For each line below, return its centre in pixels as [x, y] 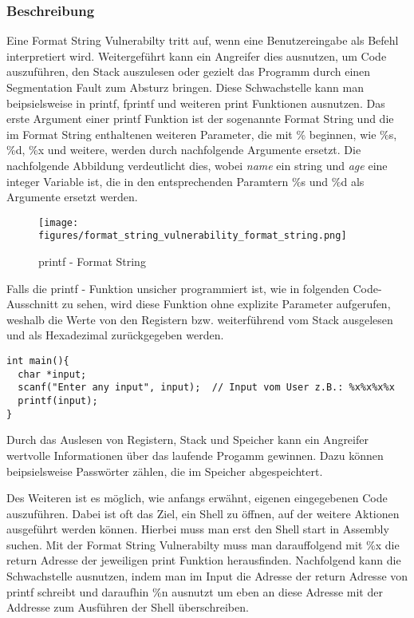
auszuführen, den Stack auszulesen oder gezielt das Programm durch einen [189, 71]
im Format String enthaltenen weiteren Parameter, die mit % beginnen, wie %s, [202, 134]
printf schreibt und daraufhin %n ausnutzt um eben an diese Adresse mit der [195, 591]
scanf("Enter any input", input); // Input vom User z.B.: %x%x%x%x [206, 388]
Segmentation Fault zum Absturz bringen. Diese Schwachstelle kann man [185, 87]
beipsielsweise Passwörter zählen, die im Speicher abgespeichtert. [165, 471]
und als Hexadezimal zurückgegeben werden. [115, 335]
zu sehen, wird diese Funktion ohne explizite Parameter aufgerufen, [226, 304]
